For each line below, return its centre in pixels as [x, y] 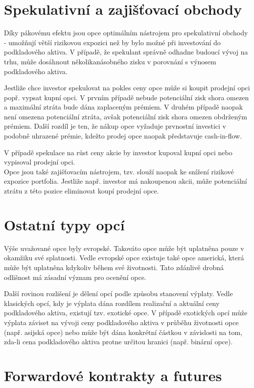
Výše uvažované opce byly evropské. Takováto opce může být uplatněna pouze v [124, 248]
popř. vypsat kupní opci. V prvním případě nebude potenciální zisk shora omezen [127, 97]
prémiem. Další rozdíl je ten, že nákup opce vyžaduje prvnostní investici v [115, 126]
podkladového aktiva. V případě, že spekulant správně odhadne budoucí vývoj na [126, 52]
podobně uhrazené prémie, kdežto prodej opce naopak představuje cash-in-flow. [123, 136]
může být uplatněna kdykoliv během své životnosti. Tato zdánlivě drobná [114, 267]
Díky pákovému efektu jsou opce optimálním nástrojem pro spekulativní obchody [126, 33]
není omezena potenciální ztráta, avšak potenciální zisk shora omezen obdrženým [126, 116]
